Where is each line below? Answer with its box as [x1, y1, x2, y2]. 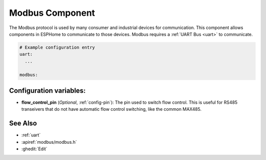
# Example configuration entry [19, 44, 96, 50]
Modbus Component [9, 7, 96, 18]
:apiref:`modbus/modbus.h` [21, 139, 77, 145]
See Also [9, 119, 37, 128]
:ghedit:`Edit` [21, 146, 48, 152]
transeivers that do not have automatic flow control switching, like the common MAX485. [21, 106, 202, 112]
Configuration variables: [9, 86, 86, 95]
